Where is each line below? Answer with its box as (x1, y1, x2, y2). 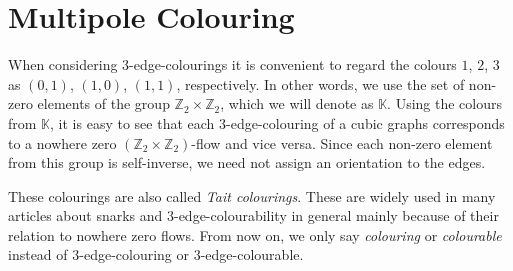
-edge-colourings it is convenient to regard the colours (129, 54, 457, 75)
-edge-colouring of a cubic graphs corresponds (226, 112, 505, 133)
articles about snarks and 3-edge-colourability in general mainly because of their (8, 205, 499, 226)
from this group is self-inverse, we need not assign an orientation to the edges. (8, 152, 486, 173)
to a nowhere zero (8, 132, 117, 153)
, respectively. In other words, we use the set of (176, 73, 465, 94)
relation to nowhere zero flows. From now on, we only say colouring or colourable (8, 224, 502, 245)
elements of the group (37, 93, 170, 114)
